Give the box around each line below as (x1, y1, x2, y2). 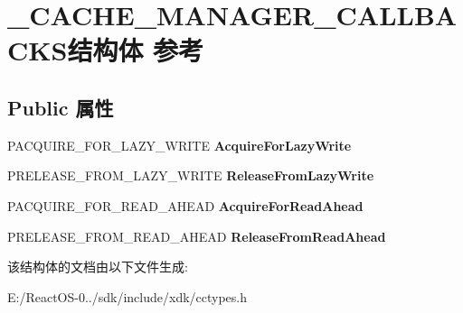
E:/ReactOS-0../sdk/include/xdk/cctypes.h (7, 287, 248, 306)
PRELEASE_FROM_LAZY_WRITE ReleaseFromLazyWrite (7, 166, 374, 185)
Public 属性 (7, 93, 114, 121)
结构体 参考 (67, 32, 204, 69)
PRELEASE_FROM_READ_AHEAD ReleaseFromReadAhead (7, 226, 386, 245)
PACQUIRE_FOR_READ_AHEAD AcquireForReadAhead (7, 196, 364, 215)
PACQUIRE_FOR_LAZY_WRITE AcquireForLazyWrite (7, 135, 352, 154)
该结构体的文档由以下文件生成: (7, 257, 188, 276)
